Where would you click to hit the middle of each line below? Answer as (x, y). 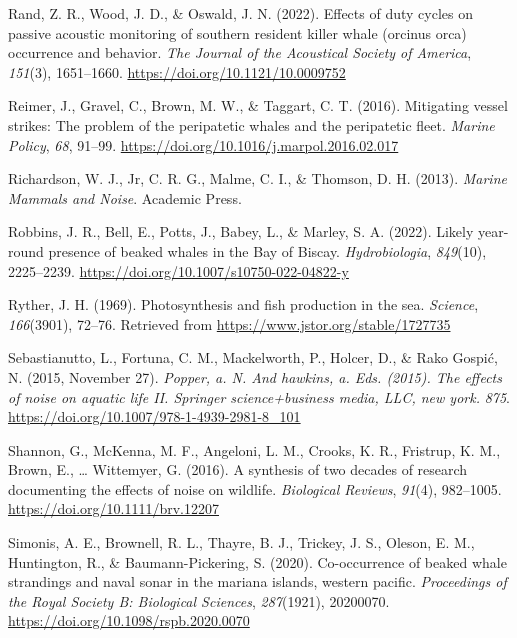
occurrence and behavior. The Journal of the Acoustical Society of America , (240, 52)
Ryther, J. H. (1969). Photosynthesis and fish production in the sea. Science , (243, 304)
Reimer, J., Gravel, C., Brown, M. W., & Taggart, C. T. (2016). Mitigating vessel (258, 105)
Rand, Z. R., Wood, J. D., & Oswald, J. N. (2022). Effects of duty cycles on (240, 13)
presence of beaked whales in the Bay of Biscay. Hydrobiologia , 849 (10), (267, 250)
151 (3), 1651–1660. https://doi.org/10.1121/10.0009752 (177, 71)
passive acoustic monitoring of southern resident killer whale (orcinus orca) (237, 32)
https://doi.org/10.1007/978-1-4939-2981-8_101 (154, 416)
